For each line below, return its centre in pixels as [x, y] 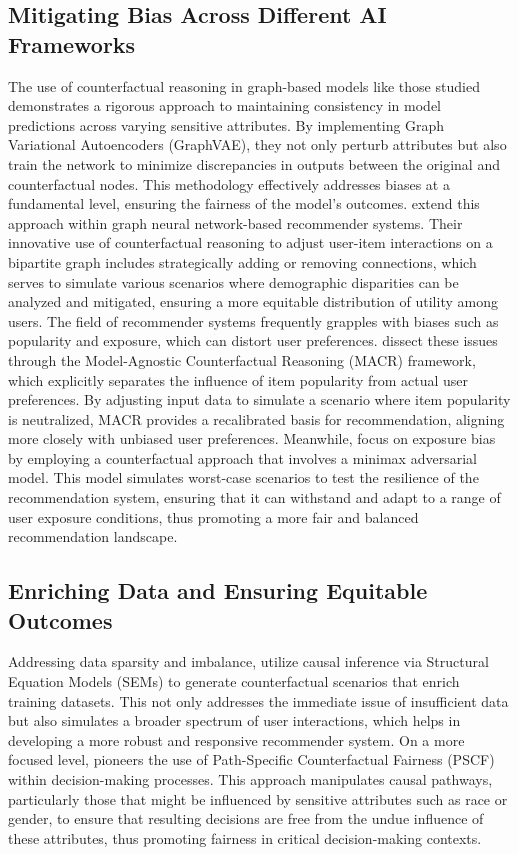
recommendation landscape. [93, 536]
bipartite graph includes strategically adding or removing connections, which [242, 261]
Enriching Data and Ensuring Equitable [218, 590]
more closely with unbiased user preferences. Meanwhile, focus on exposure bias [252, 438]
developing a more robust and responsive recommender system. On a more [236, 739]
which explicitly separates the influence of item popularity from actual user [238, 379]
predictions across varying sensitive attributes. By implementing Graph [226, 124]
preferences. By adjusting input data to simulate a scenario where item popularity [259, 399]
